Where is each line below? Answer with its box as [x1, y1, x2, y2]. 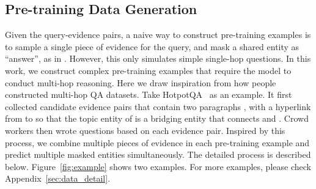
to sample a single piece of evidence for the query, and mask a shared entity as [5, 40, 299, 53]
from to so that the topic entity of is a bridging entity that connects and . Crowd [5, 112, 309, 125]
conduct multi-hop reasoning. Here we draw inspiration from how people [5, 76, 276, 89]
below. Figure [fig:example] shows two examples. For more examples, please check [5, 160, 311, 172]
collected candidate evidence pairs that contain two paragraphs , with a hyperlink [5, 100, 311, 113]
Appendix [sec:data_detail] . [5, 172, 111, 185]
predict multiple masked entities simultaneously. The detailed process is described [5, 148, 311, 161]
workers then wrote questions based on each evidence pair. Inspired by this [5, 124, 285, 136]
